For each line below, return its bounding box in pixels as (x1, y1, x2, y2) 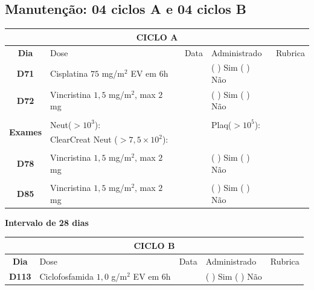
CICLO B (133, 239, 175, 251)
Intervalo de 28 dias (5, 216, 89, 228)
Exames (9, 125, 42, 138)
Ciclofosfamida (39, 269, 94, 282)
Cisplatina (50, 67, 88, 80)
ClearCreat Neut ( (50, 133, 118, 146)
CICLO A (136, 30, 178, 43)
